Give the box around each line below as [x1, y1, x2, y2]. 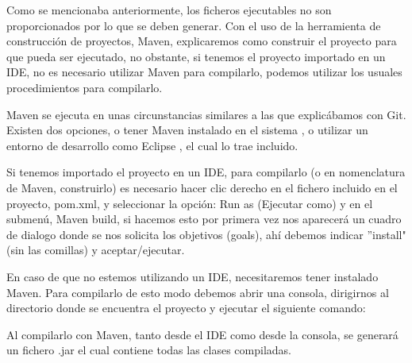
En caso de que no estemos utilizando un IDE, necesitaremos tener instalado [6, 268, 379, 284]
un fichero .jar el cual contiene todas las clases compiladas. [6, 342, 291, 358]
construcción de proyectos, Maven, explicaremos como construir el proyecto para [6, 33, 397, 49]
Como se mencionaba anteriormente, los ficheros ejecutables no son [6, 2, 332, 17]
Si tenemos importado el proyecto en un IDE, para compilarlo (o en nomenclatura [6, 164, 406, 180]
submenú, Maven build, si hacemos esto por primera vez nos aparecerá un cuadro [6, 210, 402, 227]
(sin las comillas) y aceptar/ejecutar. [6, 241, 185, 258]
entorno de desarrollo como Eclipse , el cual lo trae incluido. [6, 137, 298, 153]
